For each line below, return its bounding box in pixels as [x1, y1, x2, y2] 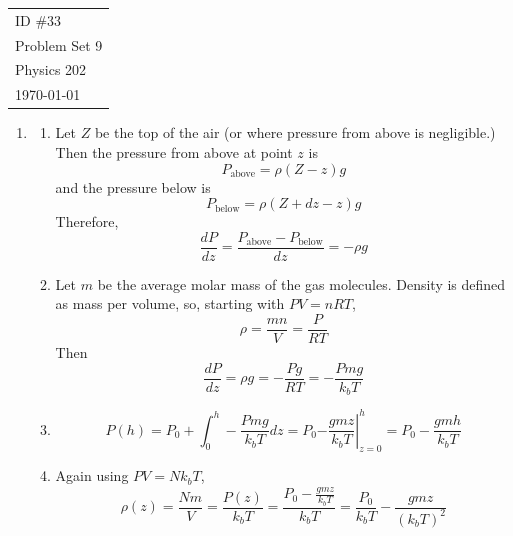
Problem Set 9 [15, 34, 103, 55]
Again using [55, 465, 129, 486]
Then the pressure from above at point [55, 141, 293, 162]
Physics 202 [15, 59, 87, 80]
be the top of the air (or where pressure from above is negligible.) [94, 122, 496, 143]
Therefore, [55, 211, 119, 232]
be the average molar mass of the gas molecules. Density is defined [97, 273, 506, 294]
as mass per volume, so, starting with [55, 293, 285, 314]
